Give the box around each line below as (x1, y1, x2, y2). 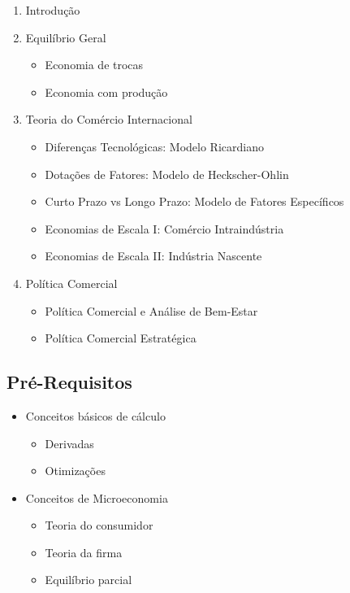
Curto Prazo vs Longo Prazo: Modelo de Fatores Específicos (45, 193, 344, 210)
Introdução (25, 2, 80, 18)
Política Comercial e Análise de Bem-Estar (45, 302, 258, 319)
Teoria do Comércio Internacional (25, 111, 192, 128)
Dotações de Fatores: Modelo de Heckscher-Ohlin (45, 165, 289, 182)
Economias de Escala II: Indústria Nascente (45, 247, 262, 264)
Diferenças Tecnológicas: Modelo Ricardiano (45, 137, 264, 155)
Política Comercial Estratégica (45, 329, 197, 347)
